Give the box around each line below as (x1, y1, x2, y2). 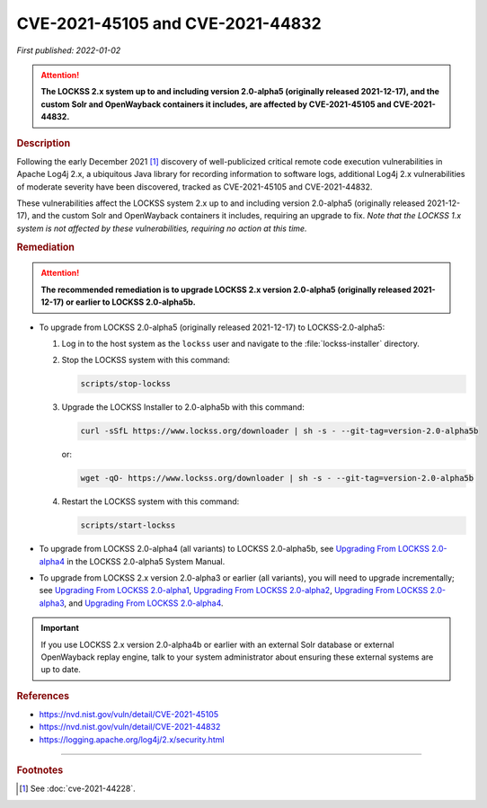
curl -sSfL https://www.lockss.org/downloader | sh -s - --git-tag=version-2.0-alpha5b (80, 426, 479, 436)
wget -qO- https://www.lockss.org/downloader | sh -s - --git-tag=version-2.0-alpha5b (80, 473, 474, 484)
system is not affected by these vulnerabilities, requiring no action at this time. (16, 223, 307, 234)
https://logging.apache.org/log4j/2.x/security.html (39, 733, 225, 745)
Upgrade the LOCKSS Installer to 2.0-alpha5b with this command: (61, 402, 305, 413)
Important (40, 623, 80, 634)
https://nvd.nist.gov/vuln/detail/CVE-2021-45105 (39, 708, 219, 719)
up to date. (40, 664, 81, 675)
